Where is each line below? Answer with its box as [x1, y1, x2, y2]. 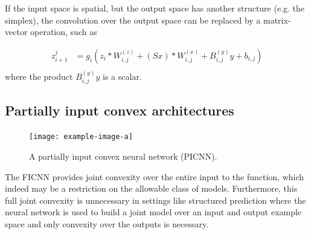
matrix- [263, 13, 291, 26]
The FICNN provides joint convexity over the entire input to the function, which [5, 170, 304, 183]
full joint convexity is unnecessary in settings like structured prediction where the [5, 193, 306, 206]
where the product [5, 70, 73, 82]
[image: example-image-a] [29, 132, 133, 141]
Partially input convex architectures [5, 101, 234, 120]
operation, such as [30, 25, 97, 38]
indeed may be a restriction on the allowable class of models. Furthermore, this [5, 182, 298, 195]
